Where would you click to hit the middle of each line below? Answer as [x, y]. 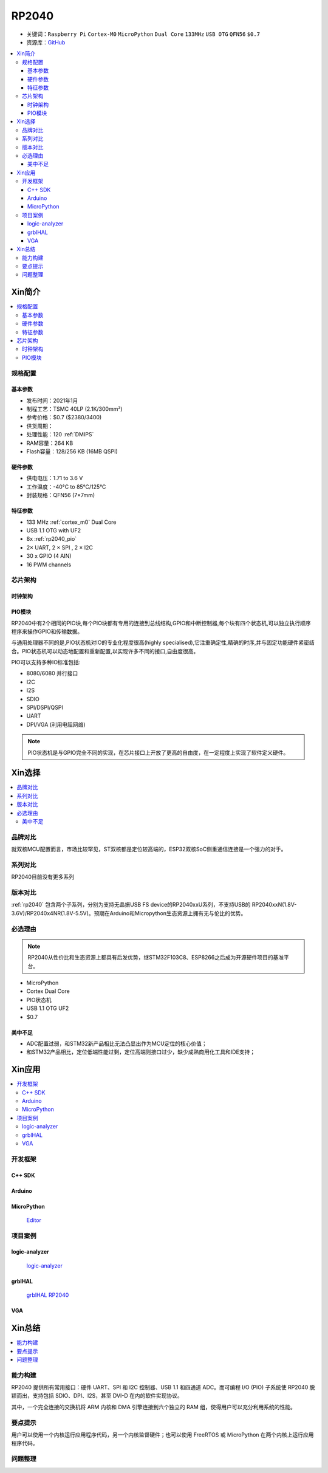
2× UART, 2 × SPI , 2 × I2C [60, 548]
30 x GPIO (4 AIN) [49, 556]
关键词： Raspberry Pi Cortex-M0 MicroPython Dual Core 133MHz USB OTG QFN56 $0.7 [143, 34]
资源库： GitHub [46, 42]
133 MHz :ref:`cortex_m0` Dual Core [71, 522]
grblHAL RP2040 [48, 1295]
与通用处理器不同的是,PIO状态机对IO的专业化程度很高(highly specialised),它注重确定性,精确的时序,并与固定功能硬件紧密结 [163, 643]
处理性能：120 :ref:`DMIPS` [60, 434]
